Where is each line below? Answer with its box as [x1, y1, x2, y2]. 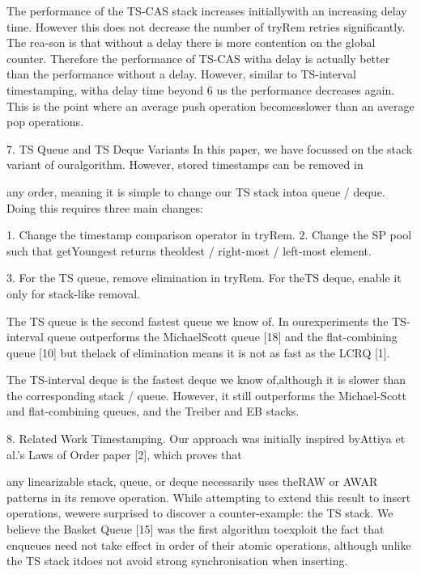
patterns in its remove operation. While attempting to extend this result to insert [6, 488, 411, 505]
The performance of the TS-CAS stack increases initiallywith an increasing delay [6, 2, 407, 19]
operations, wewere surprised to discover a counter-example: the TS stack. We [6, 504, 393, 521]
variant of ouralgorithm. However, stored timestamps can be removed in [6, 156, 364, 173]
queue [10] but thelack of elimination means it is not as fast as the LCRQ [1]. [6, 344, 390, 361]
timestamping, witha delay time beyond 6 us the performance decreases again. [6, 81, 395, 98]
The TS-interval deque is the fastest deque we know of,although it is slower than [6, 371, 406, 388]
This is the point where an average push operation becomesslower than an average [6, 97, 415, 114]
